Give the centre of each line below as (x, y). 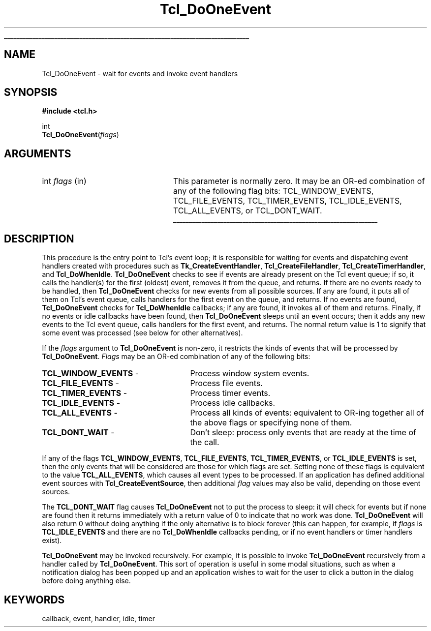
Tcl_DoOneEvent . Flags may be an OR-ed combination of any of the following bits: (176, 357)
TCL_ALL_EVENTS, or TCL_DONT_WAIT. (247, 211)
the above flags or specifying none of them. (271, 423)
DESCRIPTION (39, 239)
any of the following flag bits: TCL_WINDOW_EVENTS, (273, 191)
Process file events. (226, 383)
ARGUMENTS (38, 153)
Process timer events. (230, 393)
